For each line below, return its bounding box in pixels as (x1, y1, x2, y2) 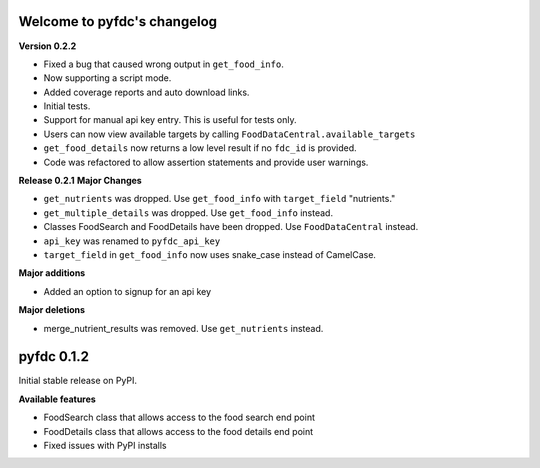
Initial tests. (43, 100, 91, 112)
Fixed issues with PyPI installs (43, 440, 167, 452)
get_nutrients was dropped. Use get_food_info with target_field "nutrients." (43, 193, 396, 205)
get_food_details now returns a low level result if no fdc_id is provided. (43, 142, 357, 154)
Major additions (18, 267, 86, 279)
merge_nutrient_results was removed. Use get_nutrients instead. (43, 322, 324, 334)
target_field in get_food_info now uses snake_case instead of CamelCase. (43, 248, 377, 260)
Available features (18, 393, 97, 405)
